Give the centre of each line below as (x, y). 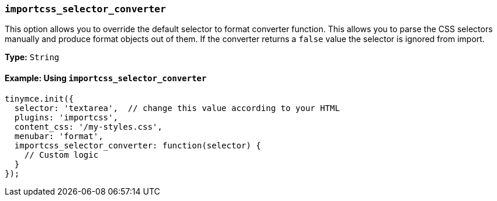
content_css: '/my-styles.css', (88, 127)
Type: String (32, 57)
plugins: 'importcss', (66, 117)
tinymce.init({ (39, 98)
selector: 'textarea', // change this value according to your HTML (177, 108)
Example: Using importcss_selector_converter (106, 78)
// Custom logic (61, 155)
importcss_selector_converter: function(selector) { (138, 145)
